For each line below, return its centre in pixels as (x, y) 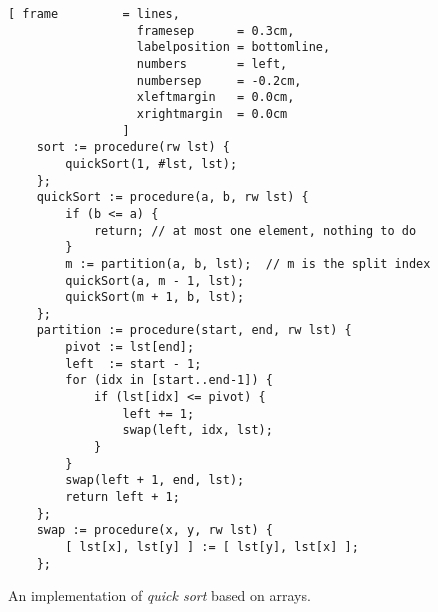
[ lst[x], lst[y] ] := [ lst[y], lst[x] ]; (212, 547)
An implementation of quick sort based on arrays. (159, 595)
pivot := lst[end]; (130, 347)
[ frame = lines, (94, 14)
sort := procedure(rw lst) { (133, 147)
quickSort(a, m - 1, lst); (155, 280)
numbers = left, (212, 63)
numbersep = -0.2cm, (219, 80)
